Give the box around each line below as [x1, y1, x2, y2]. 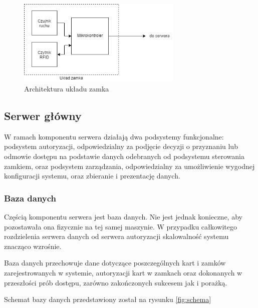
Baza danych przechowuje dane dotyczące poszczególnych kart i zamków [4, 257, 226, 268]
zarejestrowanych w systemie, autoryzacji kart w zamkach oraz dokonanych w [4, 267, 242, 277]
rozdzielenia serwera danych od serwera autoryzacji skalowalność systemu [4, 231, 229, 241]
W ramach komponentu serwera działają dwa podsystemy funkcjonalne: [4, 131, 224, 141]
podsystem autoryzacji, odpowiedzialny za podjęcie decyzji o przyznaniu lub [4, 141, 238, 151]
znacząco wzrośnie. [4, 240, 62, 251]
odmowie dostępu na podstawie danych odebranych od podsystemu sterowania [4, 151, 244, 161]
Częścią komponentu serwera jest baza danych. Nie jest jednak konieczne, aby [4, 211, 242, 222]
